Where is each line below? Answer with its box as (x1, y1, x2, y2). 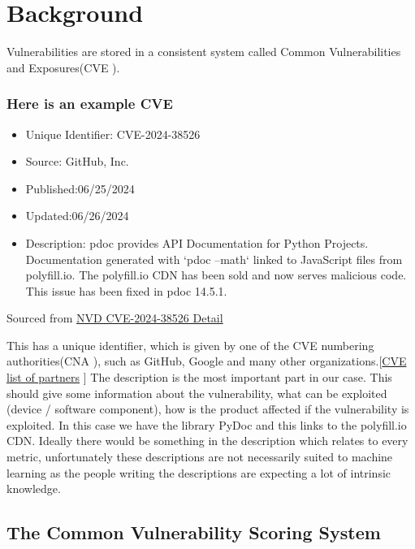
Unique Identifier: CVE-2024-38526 (25, 125, 201, 142)
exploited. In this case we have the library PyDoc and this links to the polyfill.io (6, 416, 407, 433)
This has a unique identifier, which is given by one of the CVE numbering (6, 336, 374, 353)
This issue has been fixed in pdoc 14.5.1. (25, 282, 227, 299)
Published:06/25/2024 (25, 179, 135, 197)
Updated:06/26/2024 (25, 207, 129, 224)
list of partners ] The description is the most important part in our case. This (6, 369, 392, 386)
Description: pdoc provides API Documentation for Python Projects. (25, 234, 369, 251)
